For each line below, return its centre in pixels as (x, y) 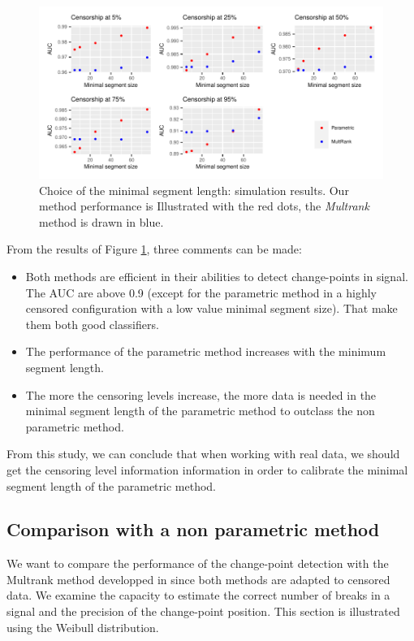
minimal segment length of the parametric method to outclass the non (200, 411)
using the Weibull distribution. (83, 627)
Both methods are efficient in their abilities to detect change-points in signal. (217, 276)
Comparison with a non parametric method (193, 529)
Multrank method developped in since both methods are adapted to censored (198, 579)
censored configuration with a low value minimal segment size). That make (211, 308)
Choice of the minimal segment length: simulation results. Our (194, 190)
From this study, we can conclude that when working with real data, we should (203, 454)
